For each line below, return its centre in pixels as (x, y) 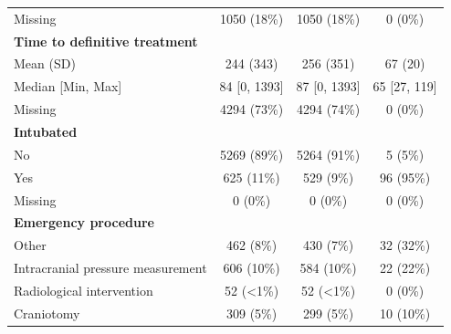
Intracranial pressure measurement (110, 268)
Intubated (46, 131)
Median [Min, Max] (68, 86)
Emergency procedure (84, 222)
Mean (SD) (45, 63)
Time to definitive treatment (106, 41)
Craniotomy (47, 313)
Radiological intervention (84, 290)
